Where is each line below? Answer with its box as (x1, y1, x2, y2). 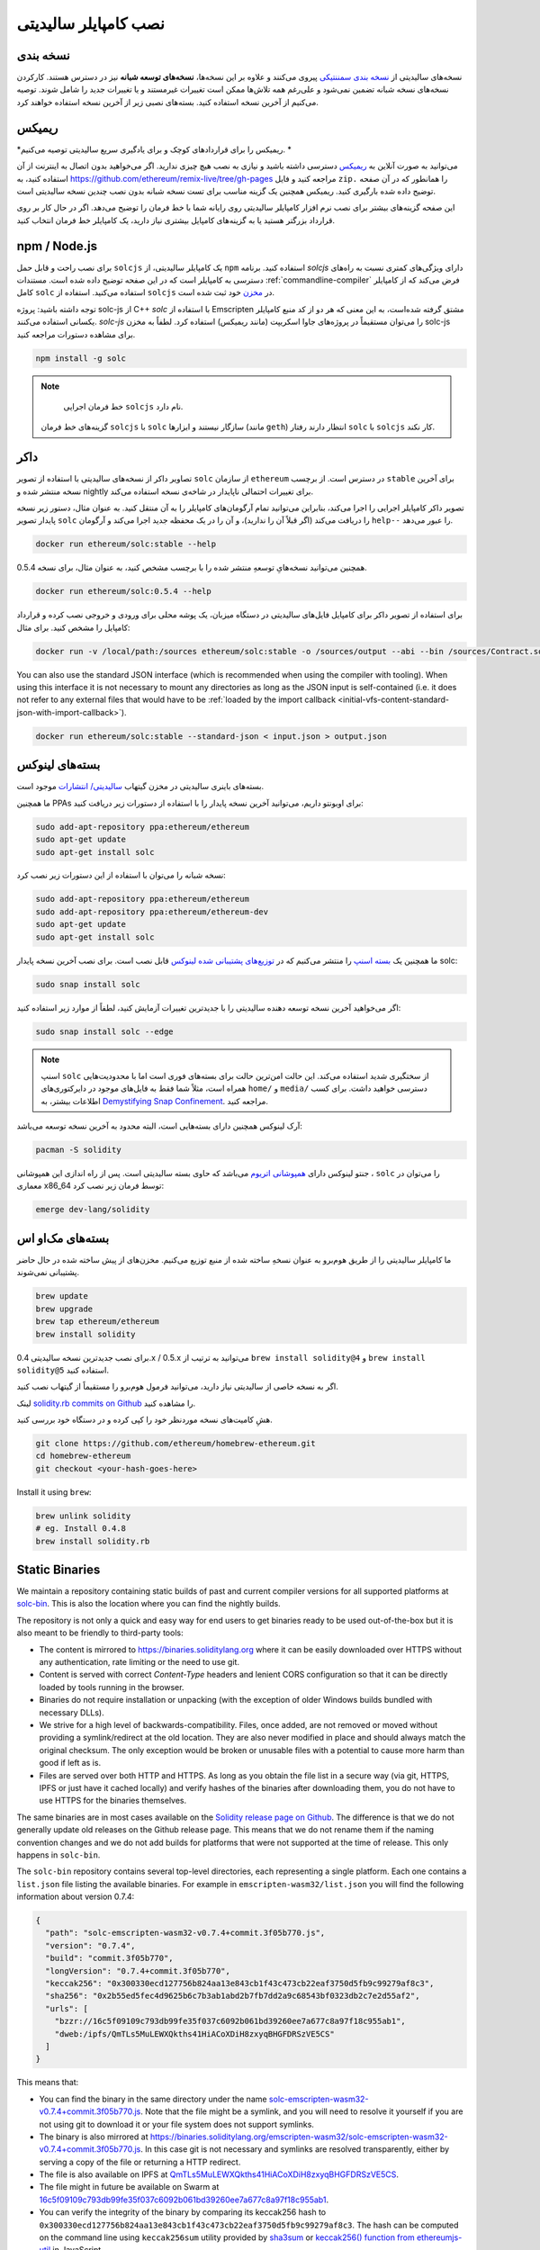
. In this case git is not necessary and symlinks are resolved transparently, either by (139, 2144, 450, 2155)
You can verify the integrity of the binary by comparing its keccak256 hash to (39, 2207, 327, 2218)
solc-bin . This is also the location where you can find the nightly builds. (16, 1598, 281, 1609)
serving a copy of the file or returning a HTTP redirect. (39, 2156, 241, 2167)
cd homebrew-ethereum (35, 1451, 131, 1462)
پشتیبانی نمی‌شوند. (16, 1267, 80, 1278)
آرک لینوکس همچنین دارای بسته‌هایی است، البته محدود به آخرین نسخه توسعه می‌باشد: (16, 1120, 303, 1131)
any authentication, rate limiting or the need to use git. (39, 1657, 240, 1668)
